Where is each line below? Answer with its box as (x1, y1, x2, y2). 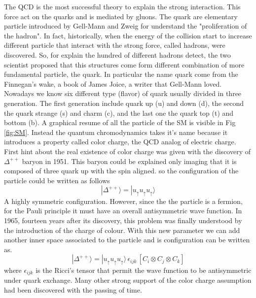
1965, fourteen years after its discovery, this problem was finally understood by (4, 215, 242, 225)
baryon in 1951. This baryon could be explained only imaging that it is (22, 156, 237, 166)
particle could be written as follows (4, 175, 110, 185)
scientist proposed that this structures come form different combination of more (4, 59, 245, 69)
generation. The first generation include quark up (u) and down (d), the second (4, 98, 244, 108)
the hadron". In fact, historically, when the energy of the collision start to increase (4, 30, 252, 40)
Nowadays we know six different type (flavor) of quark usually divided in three (4, 88, 242, 99)
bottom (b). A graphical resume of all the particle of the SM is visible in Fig (4, 117, 236, 128)
